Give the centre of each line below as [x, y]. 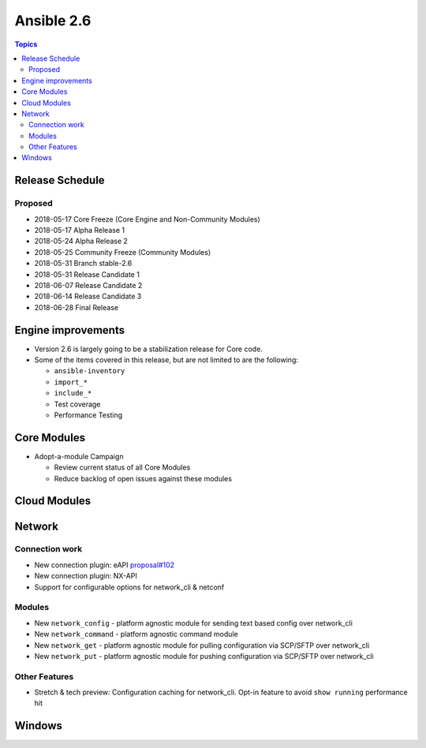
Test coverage [77, 404]
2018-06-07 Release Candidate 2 [88, 285]
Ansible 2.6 [53, 21]
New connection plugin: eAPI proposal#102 [105, 565]
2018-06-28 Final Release [76, 307]
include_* [73, 393]
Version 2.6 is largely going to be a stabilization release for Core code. [149, 349]
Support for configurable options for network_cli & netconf [129, 587]
